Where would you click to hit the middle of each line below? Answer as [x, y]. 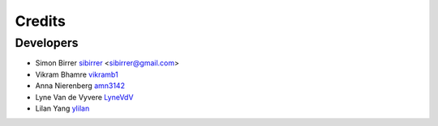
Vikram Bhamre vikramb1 [77, 74]
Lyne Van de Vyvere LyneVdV [84, 97]
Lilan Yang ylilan [62, 108]
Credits [41, 21]
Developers [47, 43]
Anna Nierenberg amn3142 [80, 86]
